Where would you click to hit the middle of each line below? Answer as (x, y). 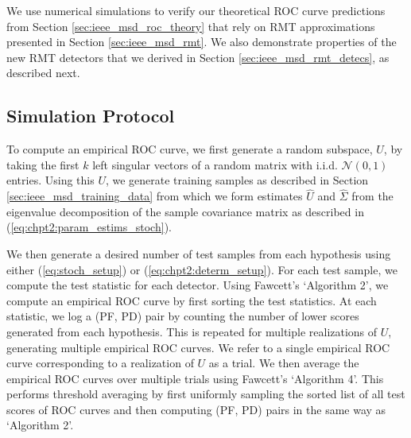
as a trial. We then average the (284, 363)
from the (372, 196)
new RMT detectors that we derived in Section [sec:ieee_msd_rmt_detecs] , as (198, 57)
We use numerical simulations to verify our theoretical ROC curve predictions (196, 10)
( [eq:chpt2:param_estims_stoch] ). (89, 227)
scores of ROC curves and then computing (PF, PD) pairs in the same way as (196, 409)
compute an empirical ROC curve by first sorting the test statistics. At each (192, 300)
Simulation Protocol (91, 116)
